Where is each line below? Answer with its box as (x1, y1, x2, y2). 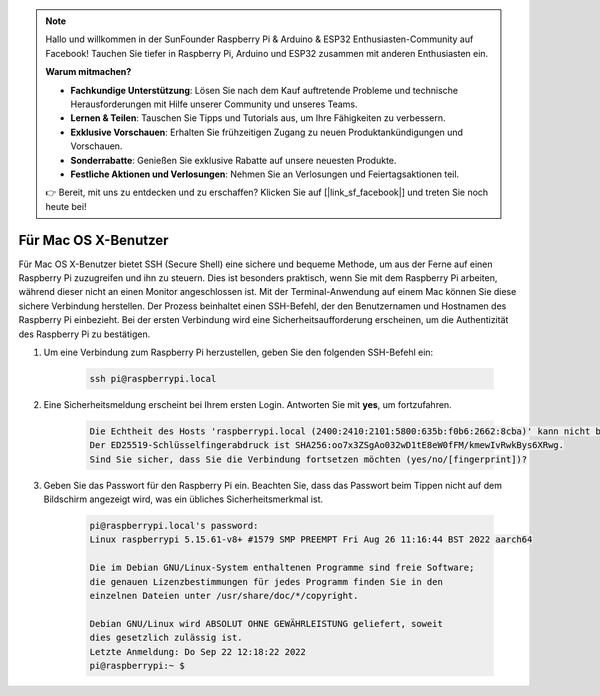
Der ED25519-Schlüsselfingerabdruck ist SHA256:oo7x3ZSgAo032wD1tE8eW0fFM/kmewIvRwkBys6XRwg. (89, 440, 565, 451)
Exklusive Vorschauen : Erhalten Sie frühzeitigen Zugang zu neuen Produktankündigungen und (70, 126, 464, 138)
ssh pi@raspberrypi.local (89, 373, 217, 384)
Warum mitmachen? (45, 66, 132, 78)
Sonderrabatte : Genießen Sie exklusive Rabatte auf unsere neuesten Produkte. (70, 154, 397, 166)
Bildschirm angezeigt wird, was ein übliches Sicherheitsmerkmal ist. (43, 493, 324, 505)
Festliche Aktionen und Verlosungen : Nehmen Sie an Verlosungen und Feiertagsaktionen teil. (70, 168, 460, 180)
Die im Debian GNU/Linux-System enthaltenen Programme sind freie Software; (89, 562, 475, 574)
